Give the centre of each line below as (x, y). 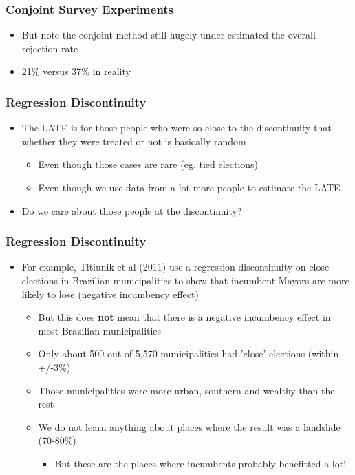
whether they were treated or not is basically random (134, 141)
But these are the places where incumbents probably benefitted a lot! (201, 463)
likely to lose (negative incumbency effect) (110, 294)
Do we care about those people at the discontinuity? (132, 210)
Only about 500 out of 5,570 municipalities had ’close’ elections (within (189, 353)
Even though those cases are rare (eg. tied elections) (148, 164)
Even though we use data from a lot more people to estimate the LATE (189, 187)
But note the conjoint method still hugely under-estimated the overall (169, 35)
